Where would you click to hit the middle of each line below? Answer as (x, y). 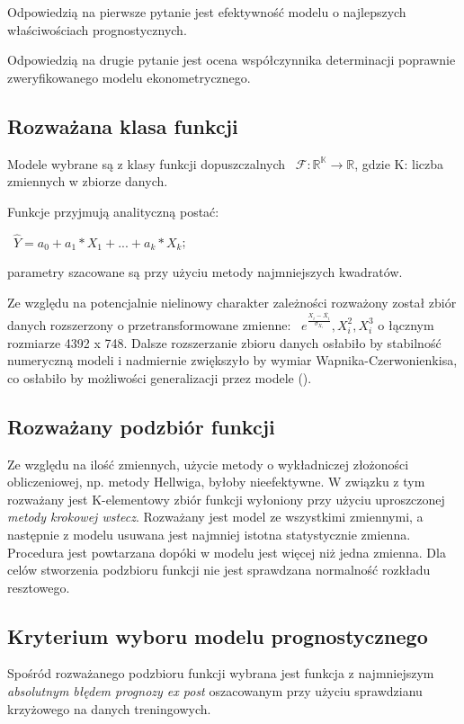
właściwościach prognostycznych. (97, 29)
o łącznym (406, 324)
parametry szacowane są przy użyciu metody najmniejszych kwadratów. (205, 272)
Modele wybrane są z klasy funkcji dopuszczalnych (147, 163)
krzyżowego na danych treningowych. (109, 708)
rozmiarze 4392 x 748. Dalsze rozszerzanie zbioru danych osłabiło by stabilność (224, 342)
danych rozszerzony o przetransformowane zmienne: (149, 324)
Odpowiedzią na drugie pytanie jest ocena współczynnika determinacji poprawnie (232, 60)
